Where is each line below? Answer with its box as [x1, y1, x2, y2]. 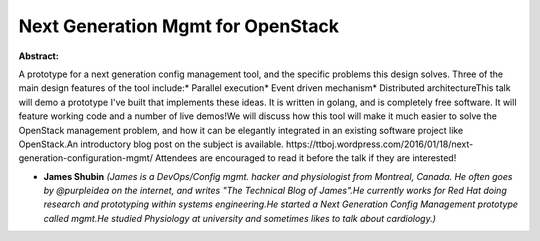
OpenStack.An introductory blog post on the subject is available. [18, 138, 284, 150]
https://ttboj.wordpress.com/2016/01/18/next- [285, 138, 474, 150]
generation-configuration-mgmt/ [18, 152, 154, 164]
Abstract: [18, 50, 59, 62]
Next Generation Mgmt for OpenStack [18, 15, 340, 37]
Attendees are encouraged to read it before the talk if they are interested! [155, 152, 457, 164]
